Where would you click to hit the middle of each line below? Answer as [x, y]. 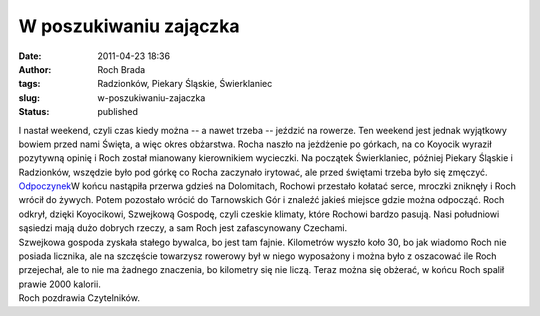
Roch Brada [121, 69]
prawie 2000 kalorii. [60, 284]
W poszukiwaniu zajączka [129, 26]
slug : [29, 97]
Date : [30, 56]
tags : [29, 84]
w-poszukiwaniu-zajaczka [151, 97]
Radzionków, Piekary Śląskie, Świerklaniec [185, 84]
